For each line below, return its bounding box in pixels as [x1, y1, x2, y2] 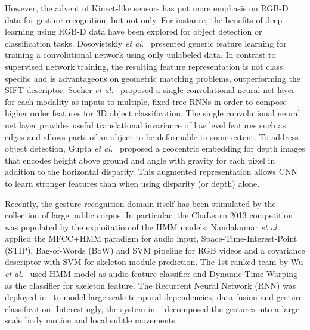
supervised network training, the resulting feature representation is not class [5, 60, 283, 72]
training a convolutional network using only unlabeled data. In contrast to [5, 48, 276, 61]
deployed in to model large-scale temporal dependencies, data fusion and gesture [5, 291, 303, 303]
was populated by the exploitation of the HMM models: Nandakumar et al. [5, 220, 280, 233]
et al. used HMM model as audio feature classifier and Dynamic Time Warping [5, 267, 298, 280]
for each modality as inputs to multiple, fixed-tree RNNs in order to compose [5, 95, 287, 107]
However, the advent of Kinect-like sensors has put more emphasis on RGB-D [5, 2, 289, 14]
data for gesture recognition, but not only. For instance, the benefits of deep [5, 13, 283, 26]
